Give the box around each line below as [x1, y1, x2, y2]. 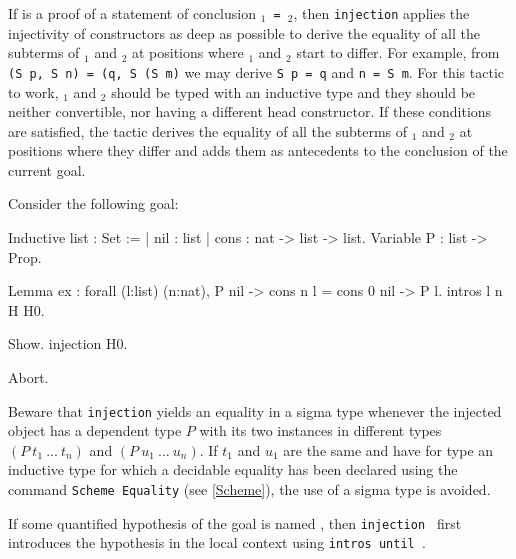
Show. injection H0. [8, 333, 128, 354]
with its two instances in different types [199, 420, 442, 441]
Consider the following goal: [8, 193, 179, 214]
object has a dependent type [8, 420, 182, 441]
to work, [8, 81, 59, 102]
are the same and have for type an [283, 439, 494, 460]
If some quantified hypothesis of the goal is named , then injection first [8, 512, 462, 533]
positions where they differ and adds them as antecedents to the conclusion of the [8, 140, 508, 161]
